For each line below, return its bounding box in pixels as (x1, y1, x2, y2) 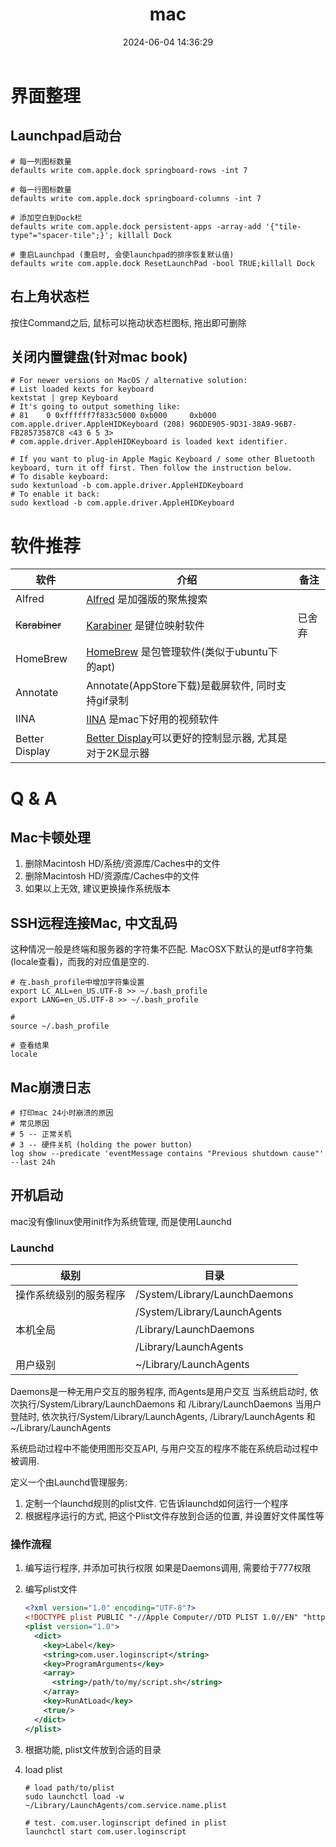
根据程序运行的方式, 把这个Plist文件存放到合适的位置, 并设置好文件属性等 (24, 1510, 325, 1522)
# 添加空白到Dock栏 (10, 213, 83, 223)
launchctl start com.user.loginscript (24, 1826, 187, 1837)
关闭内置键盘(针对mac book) (10, 348, 188, 365)
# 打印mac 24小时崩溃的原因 (10, 1108, 114, 1118)
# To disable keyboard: (10, 472, 110, 482)
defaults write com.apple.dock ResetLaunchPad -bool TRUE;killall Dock (10, 258, 315, 268)
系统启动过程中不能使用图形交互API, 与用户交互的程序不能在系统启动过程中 (10, 1443, 319, 1455)
